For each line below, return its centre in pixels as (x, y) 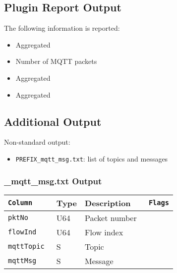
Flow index (104, 232)
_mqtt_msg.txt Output (53, 181)
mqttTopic (26, 246)
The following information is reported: (62, 28)
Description (108, 203)
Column (20, 203)
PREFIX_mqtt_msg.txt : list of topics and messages (92, 158)
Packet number (111, 218)
